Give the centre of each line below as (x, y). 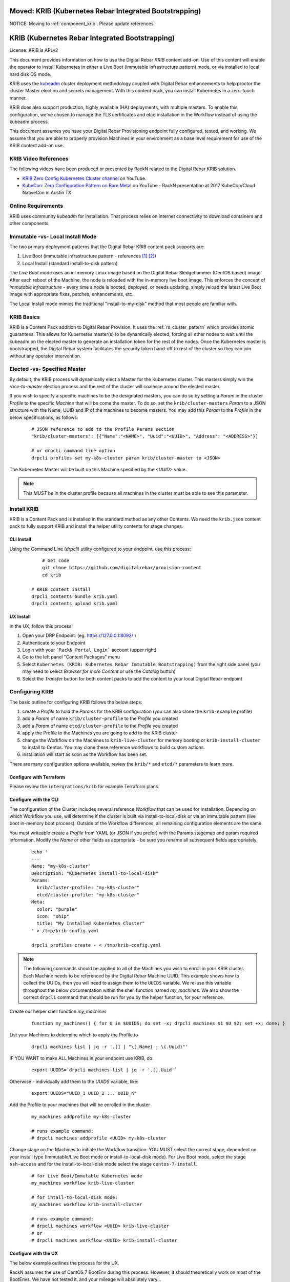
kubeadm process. (29, 122)
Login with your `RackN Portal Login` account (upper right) (89, 650)
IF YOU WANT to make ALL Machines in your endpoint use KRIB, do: (81, 1058)
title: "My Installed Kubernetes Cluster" (91, 924)
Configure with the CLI (34, 799)
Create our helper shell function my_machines (58, 1011)
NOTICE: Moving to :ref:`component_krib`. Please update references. (82, 24)
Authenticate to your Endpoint (54, 643)
